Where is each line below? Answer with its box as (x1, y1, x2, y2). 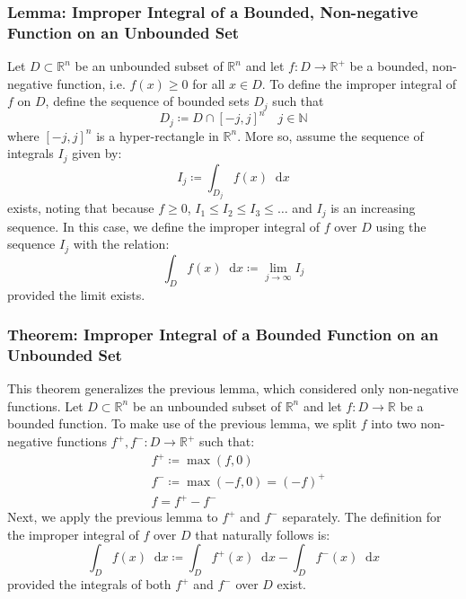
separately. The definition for (282, 507, 442, 526)
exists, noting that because (7, 198, 154, 217)
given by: (72, 144, 122, 163)
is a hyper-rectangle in (96, 126, 219, 145)
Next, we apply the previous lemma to (7, 507, 218, 526)
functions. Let (7, 396, 84, 415)
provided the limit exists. (7, 285, 145, 304)
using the (375, 216, 426, 235)
